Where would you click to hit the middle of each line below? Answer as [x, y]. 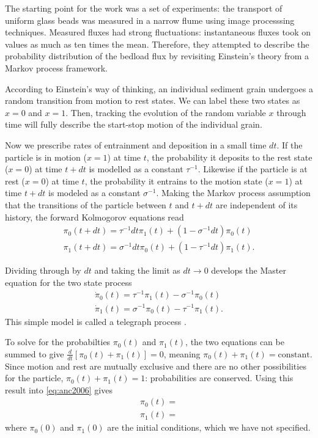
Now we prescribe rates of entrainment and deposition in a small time [136, 144]
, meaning [182, 353]
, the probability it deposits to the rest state [229, 157]
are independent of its [257, 204]
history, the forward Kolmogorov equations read [94, 217]
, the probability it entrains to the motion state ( [176, 181]
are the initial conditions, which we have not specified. [209, 427]
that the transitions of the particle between [86, 204]
